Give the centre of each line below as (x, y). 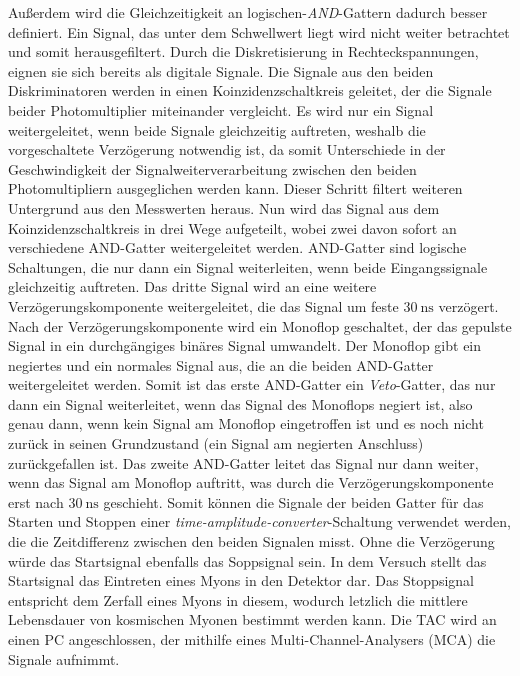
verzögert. (468, 305)
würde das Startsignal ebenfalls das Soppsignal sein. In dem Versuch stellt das (247, 560)
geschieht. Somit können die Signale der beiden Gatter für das (293, 501)
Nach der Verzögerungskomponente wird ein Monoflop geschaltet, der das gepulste (260, 325)
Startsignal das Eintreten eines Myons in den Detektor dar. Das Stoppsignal (241, 580)
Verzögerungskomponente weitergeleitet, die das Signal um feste (203, 305)
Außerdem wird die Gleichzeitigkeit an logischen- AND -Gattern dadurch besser (248, 12)
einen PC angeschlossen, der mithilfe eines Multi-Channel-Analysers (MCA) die (252, 639)
